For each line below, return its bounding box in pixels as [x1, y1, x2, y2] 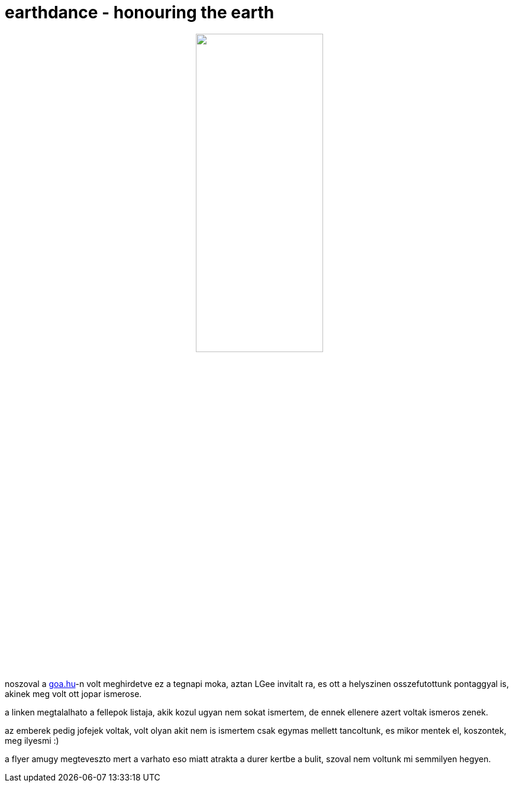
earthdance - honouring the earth [5, 2, 275, 22]
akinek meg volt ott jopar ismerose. [5, 688, 142, 699]
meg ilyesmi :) [5, 735, 59, 746]
